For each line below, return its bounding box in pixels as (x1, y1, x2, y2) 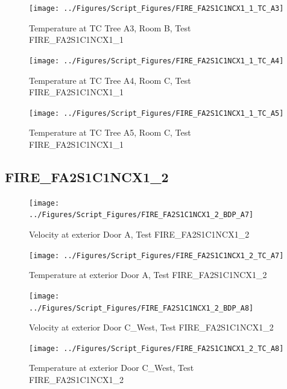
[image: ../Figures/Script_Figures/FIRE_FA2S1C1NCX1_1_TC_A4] (29, 56, 284, 65)
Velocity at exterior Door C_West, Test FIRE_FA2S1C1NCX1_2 (29, 321, 274, 334)
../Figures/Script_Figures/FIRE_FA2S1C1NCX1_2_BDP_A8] (29, 303, 254, 312)
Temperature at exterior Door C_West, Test (29, 361, 194, 374)
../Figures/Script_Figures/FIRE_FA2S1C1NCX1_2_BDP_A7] (29, 210, 254, 220)
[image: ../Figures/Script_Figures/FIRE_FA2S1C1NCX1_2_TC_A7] (29, 251, 284, 260)
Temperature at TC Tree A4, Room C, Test (29, 74, 191, 86)
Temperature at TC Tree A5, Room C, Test (29, 126, 191, 139)
